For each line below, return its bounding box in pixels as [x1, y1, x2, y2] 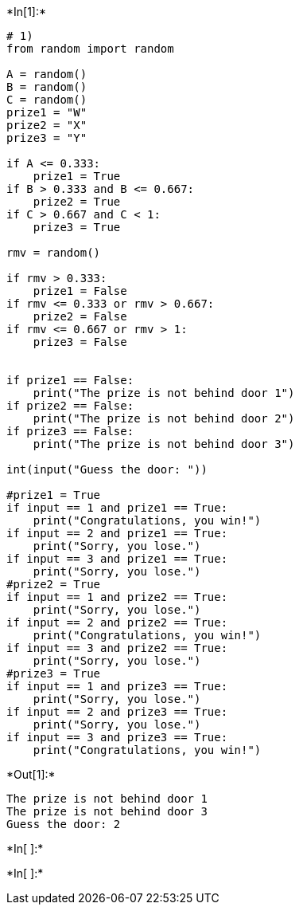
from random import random [6, 42, 174, 55]
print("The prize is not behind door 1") [33, 387, 295, 399]
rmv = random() [6, 246, 101, 259]
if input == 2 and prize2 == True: [6, 616, 228, 629]
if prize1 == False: [6, 374, 134, 387]
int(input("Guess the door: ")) [6, 463, 208, 476]
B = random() [6, 80, 87, 93]
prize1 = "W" [6, 106, 87, 119]
